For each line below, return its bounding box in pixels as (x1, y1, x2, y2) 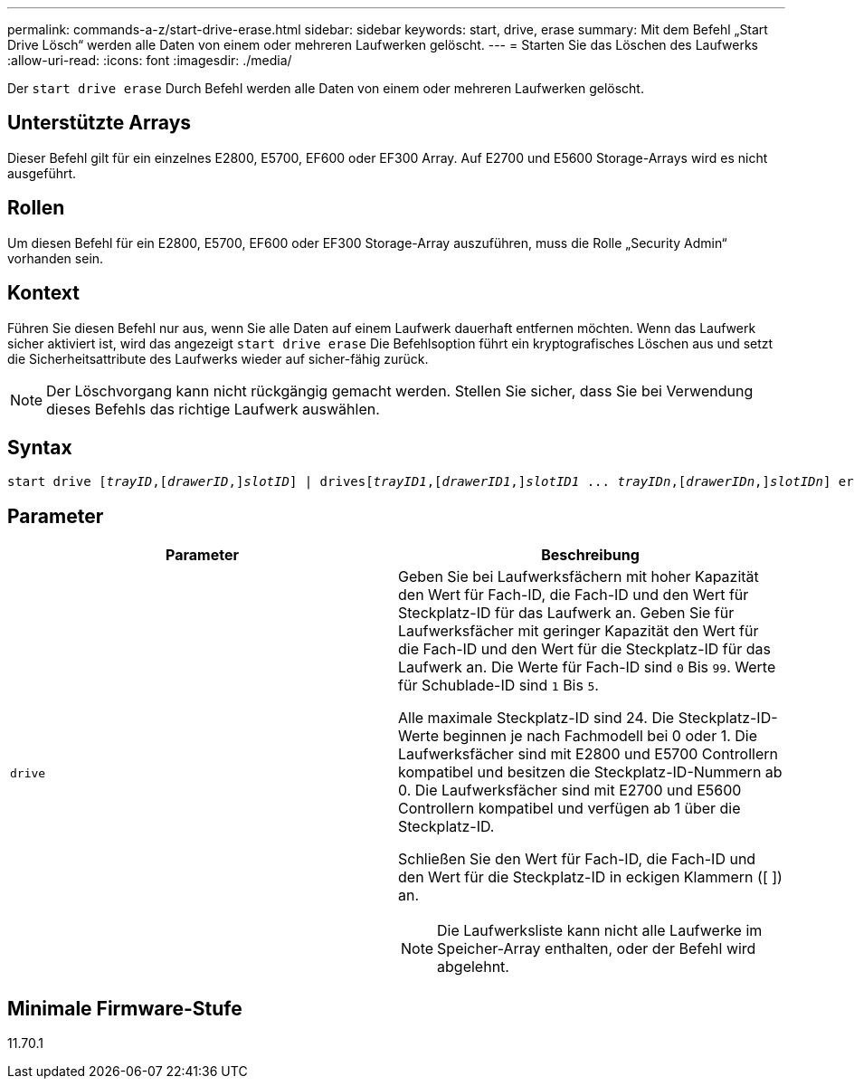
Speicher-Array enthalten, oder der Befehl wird (437, 939, 756, 958)
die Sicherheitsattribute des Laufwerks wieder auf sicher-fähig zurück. (7, 350, 429, 367)
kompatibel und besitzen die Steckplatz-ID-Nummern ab (398, 763, 783, 782)
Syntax (7, 435, 72, 459)
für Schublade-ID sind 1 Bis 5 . (398, 676, 599, 695)
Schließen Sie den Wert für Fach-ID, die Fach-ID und (398, 850, 756, 869)
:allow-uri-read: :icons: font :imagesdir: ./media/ (7, 52, 292, 68)
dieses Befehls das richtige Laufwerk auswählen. (46, 399, 380, 418)
